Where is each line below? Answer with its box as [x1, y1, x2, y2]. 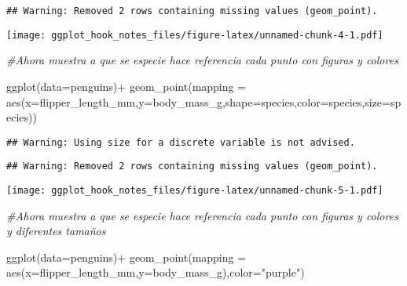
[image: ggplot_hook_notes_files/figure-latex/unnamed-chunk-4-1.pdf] [6, 29, 383, 41]
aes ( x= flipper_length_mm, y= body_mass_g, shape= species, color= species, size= [6, 93, 390, 110]
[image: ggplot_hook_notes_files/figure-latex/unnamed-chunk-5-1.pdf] [6, 185, 383, 196]
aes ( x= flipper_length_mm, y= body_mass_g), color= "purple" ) [6, 264, 305, 281]
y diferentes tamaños [6, 223, 106, 239]
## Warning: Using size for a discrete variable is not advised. [6, 136, 355, 148]
